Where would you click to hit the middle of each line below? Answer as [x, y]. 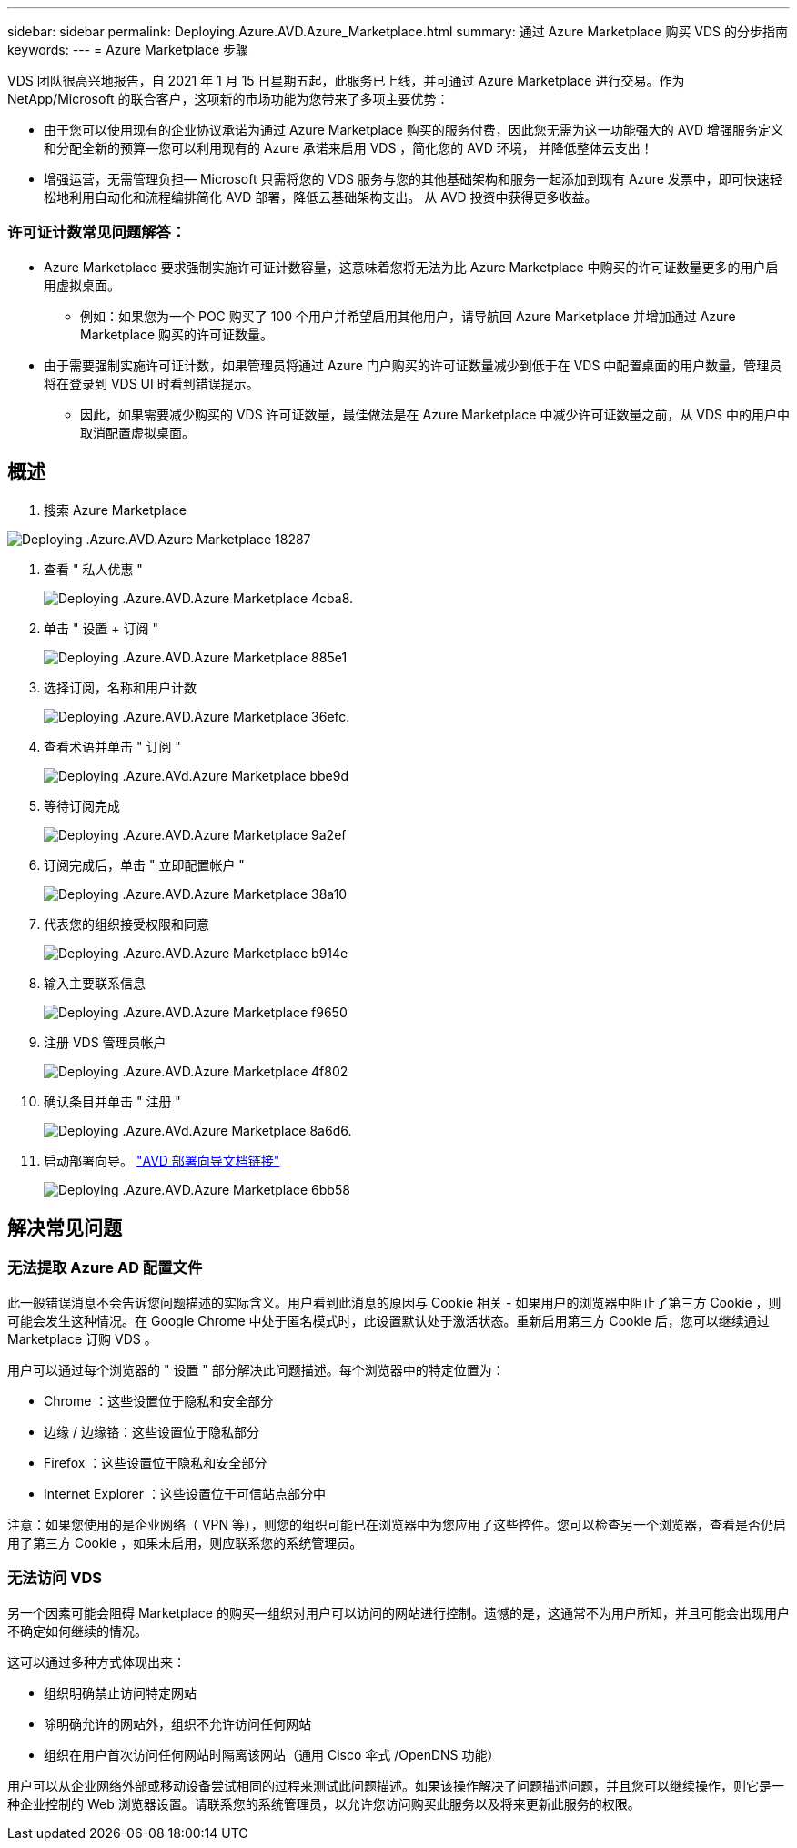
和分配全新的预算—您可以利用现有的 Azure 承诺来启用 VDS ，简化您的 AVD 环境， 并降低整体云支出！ [348, 148]
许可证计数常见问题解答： [97, 232]
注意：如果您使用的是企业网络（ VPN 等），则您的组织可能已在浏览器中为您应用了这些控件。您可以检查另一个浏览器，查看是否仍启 [397, 1524]
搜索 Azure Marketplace [115, 510]
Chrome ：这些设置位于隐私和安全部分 [159, 1400]
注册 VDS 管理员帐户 [105, 1042]
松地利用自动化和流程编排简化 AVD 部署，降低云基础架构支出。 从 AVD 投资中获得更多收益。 [321, 197]
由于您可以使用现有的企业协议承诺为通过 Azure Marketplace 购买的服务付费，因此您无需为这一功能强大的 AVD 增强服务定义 [414, 130]
